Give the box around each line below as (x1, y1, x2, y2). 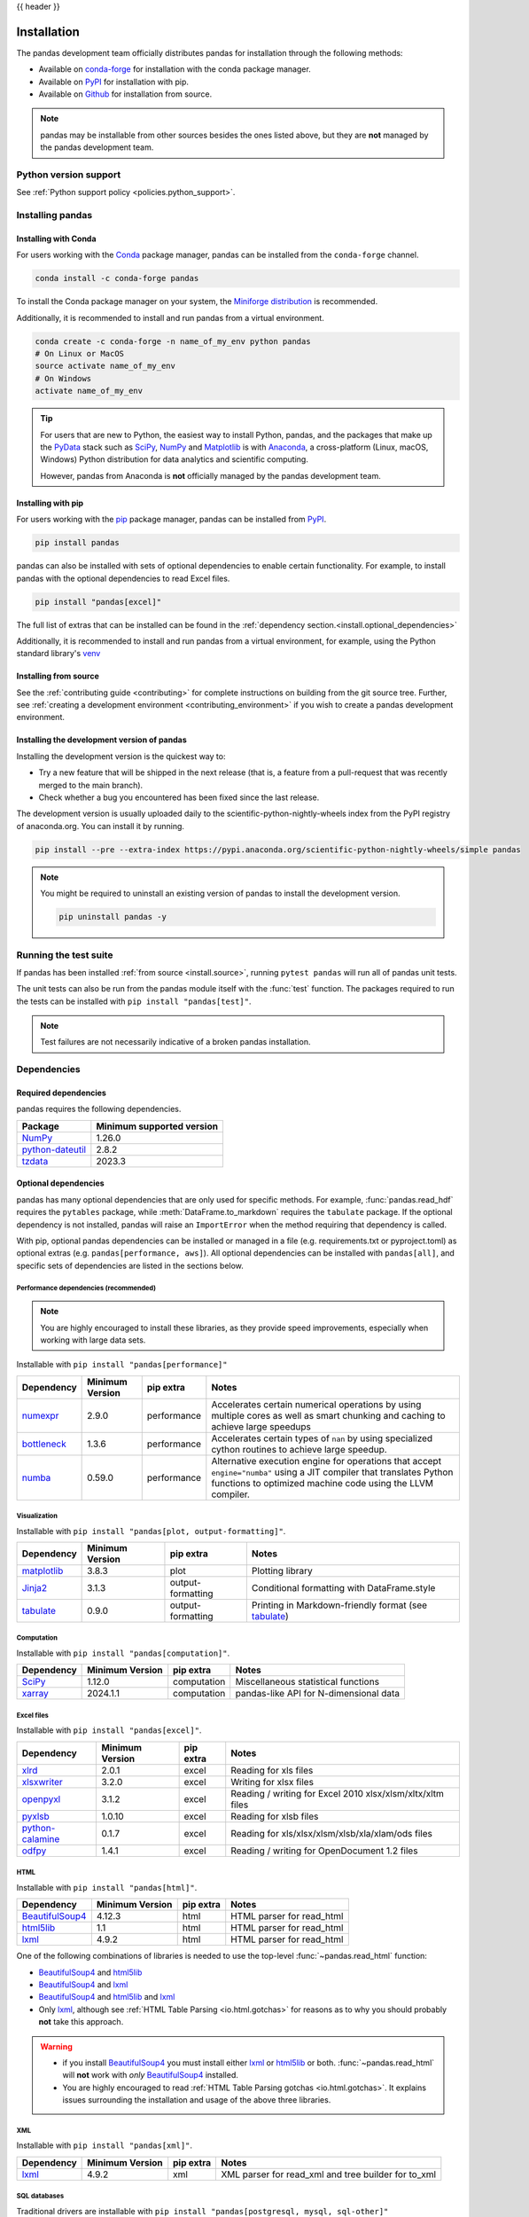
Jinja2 (21, 1582, 48, 1594)
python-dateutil (21, 1143, 87, 1156)
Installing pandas (16, 209, 93, 222)
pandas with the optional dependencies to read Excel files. (16, 573, 230, 584)
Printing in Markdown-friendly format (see (251, 1599, 428, 1611)
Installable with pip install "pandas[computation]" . (16, 1648, 230, 1658)
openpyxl (21, 1792, 61, 1805)
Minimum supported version (96, 1120, 219, 1132)
